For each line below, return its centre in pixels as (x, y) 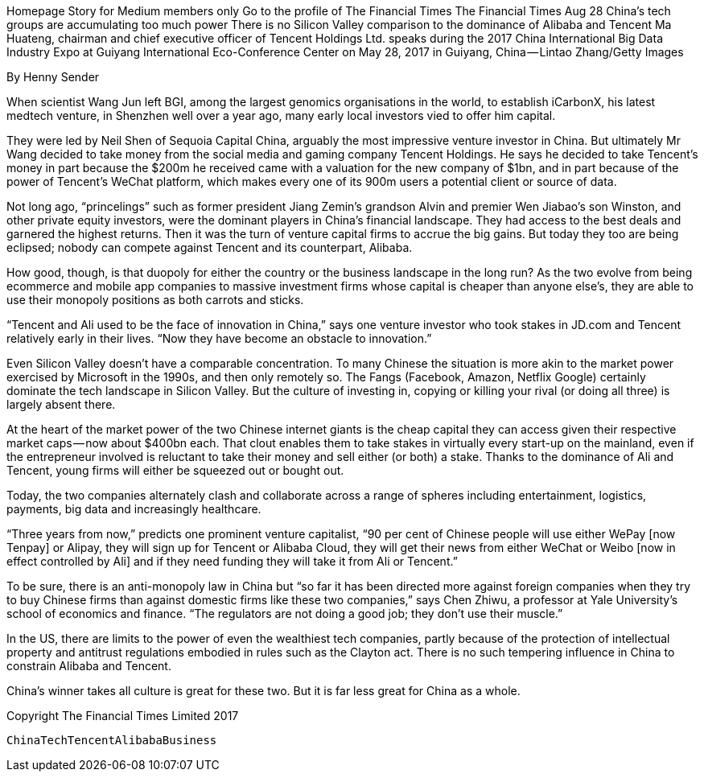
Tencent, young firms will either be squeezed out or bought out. (175, 470)
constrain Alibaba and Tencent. (89, 666)
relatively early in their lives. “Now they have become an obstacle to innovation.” (219, 338)
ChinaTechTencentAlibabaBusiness (112, 740)
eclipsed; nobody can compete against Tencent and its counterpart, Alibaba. (210, 247)
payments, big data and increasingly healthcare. (134, 509)
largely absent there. (61, 404)
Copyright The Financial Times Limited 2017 (123, 716)
